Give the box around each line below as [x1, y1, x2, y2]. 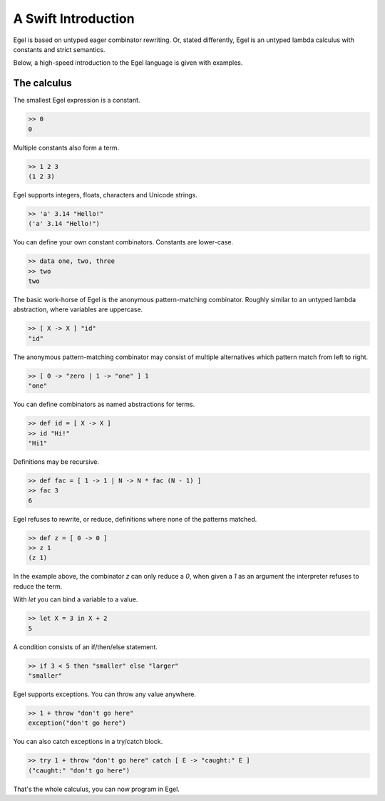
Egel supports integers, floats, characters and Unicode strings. [13, 190, 197, 199]
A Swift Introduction [13, 11, 135, 26]
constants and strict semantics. [13, 45, 106, 53]
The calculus [13, 77, 72, 89]
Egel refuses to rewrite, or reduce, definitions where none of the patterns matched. [13, 515, 257, 523]
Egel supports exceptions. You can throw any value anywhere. [13, 690, 196, 698]
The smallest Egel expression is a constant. [13, 96, 140, 105]
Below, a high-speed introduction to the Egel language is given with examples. [13, 58, 243, 67]
